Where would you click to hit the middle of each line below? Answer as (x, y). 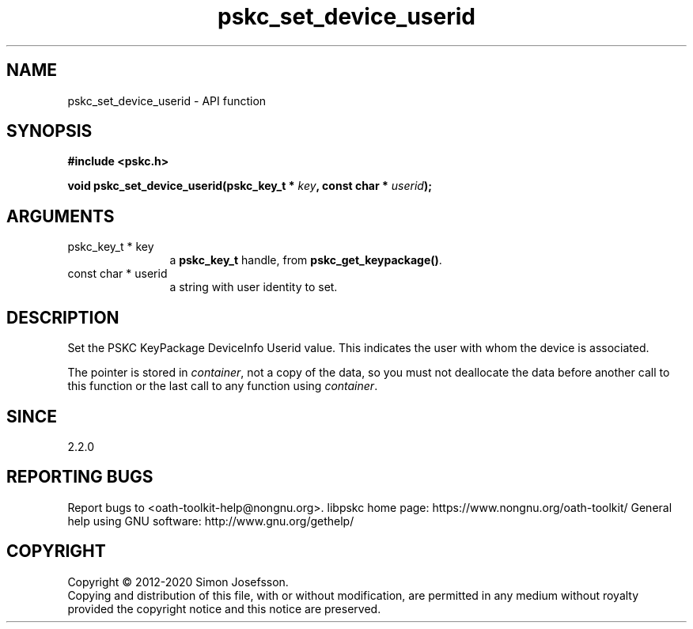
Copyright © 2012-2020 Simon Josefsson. (178, 582)
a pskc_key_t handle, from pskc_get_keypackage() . (306, 260)
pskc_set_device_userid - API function (167, 100)
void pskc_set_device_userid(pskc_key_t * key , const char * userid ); (250, 186)
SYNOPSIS (49, 131)
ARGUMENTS (61, 216)
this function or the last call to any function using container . (223, 386)
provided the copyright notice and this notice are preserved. (224, 608)
